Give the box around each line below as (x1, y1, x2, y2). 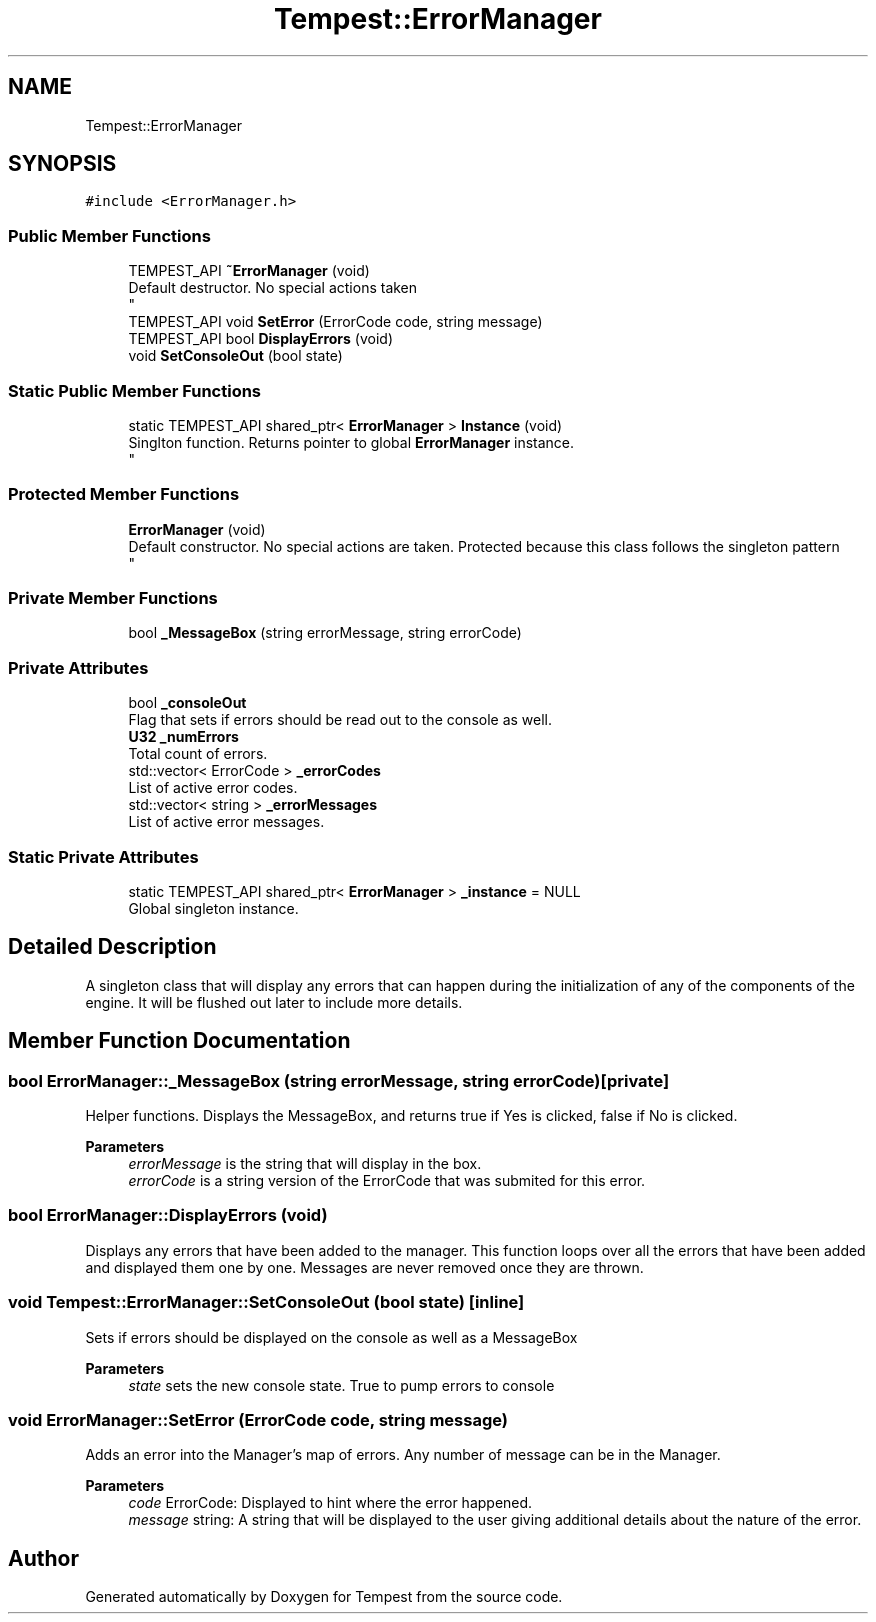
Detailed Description (8, 934, 217, 960)
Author (8, 1545, 79, 1571)
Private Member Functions (8, 588, 218, 609)
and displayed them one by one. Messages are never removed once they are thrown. (85, 1258, 644, 1276)
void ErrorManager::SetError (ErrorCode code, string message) (8, 1409, 508, 1430)
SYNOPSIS (8, 151, 117, 177)
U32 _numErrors (128, 728, 239, 746)
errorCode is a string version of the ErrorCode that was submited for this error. (128, 1172, 646, 1189)
